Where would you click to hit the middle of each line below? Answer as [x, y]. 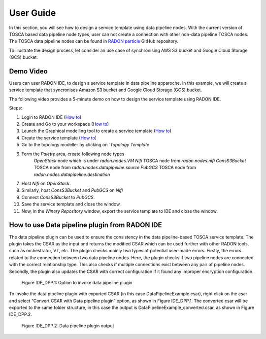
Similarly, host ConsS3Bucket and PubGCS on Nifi [72, 190]
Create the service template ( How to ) [59, 137]
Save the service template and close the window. [71, 204]
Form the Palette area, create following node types [73, 154]
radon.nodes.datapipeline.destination [72, 174]
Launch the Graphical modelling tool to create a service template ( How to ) [97, 131]
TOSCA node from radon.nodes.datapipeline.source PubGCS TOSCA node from [115, 168]
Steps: [16, 108]
